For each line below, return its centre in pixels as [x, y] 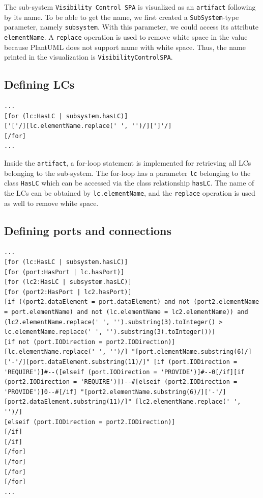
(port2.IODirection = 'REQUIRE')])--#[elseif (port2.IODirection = [121, 382]
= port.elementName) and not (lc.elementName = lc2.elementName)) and [126, 312]
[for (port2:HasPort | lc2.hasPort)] [68, 292]
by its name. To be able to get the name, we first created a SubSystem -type [122, 17]
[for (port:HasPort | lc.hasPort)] [64, 272]
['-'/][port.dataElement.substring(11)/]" [77, 362]
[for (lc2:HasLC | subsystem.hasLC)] [68, 282]
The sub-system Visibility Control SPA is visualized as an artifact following [130, 7]
